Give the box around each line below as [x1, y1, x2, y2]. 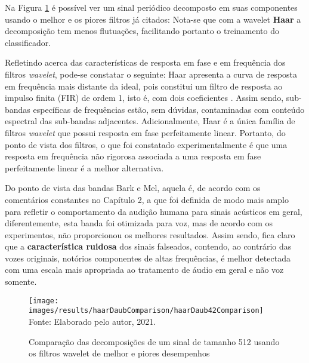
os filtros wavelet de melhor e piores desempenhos [29, 347, 210, 359]
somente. [5, 275, 37, 288]
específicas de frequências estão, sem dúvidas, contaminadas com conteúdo [33, 103, 305, 115]
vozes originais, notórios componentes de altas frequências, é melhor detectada [5, 251, 291, 264]
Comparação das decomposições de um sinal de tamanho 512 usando [29, 335, 280, 347]
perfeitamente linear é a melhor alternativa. [5, 161, 164, 174]
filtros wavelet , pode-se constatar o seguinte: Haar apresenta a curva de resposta [5, 67, 298, 80]
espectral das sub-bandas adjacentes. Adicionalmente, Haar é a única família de [5, 115, 295, 127]
